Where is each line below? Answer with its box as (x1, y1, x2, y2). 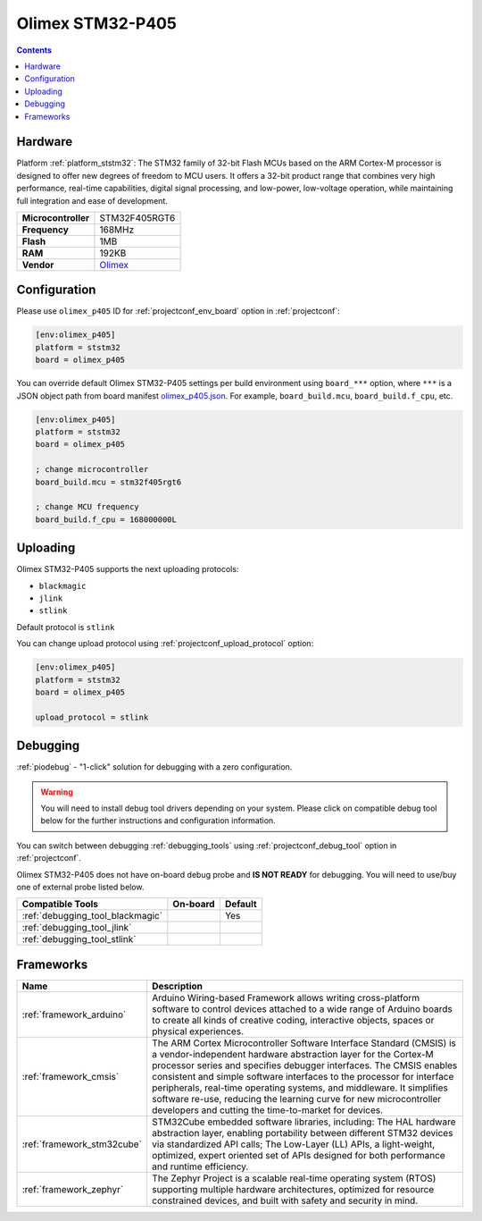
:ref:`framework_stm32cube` (21, 1138, 143, 1150)
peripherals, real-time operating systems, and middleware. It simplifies (152, 1082, 448, 1094)
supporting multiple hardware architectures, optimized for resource (152, 1183, 435, 1195)
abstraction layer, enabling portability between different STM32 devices (152, 1126, 453, 1139)
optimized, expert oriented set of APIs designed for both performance (152, 1149, 445, 1161)
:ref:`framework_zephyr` (21, 1183, 124, 1195)
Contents (16, 45, 53, 55)
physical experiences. (152, 1024, 245, 1037)
